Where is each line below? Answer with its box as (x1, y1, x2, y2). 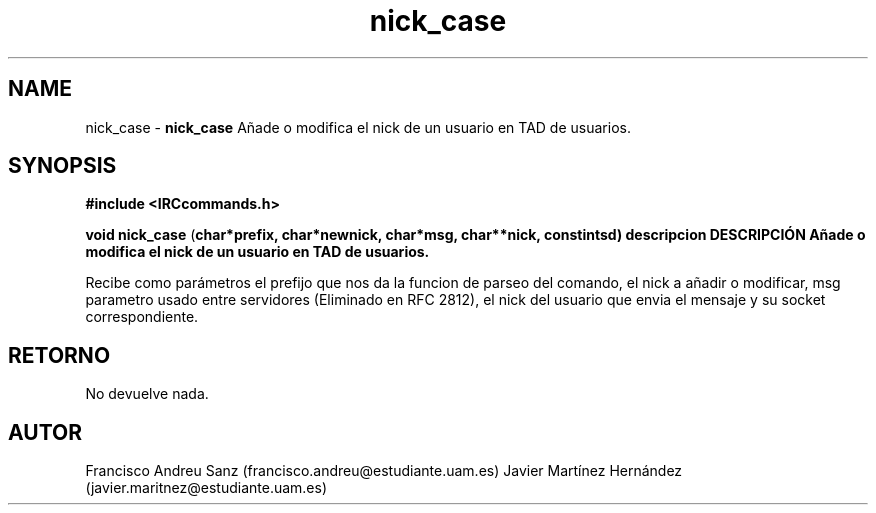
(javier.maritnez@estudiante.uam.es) (85, 479, 328, 497)
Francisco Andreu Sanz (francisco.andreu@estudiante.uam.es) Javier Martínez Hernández (85, 462, 683, 480)
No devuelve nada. (85, 385, 209, 403)
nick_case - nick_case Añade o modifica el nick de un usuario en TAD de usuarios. (85, 118, 631, 136)
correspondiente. (85, 308, 199, 326)
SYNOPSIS (8, 153, 117, 179)
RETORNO (8, 342, 111, 368)
